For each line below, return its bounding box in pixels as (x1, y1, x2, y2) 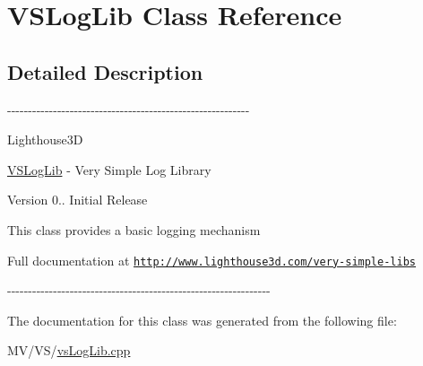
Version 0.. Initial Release (7, 190, 148, 209)
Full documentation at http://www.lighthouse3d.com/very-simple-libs (7, 250, 416, 269)
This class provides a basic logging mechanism (7, 220, 261, 239)
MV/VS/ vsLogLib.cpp (7, 341, 131, 360)
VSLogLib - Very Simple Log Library (7, 160, 211, 179)
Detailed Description (7, 57, 203, 85)
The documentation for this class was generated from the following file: (7, 310, 397, 329)
